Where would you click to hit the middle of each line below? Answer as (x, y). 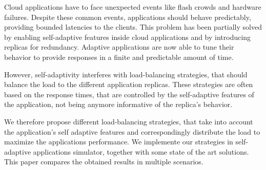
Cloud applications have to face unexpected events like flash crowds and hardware (133, 7)
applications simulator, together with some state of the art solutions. (141, 151)
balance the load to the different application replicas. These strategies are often (129, 84)
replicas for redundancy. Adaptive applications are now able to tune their (119, 47)
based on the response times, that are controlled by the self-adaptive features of (129, 94)
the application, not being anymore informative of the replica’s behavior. (118, 104)
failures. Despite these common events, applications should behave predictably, (128, 17)
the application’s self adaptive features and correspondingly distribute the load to (132, 131)
